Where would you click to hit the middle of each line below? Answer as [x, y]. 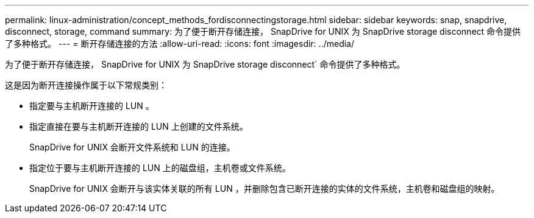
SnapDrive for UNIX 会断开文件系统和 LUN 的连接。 [132, 147]
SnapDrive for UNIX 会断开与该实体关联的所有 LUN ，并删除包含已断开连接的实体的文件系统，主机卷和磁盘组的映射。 [265, 188]
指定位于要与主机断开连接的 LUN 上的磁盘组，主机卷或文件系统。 [160, 168]
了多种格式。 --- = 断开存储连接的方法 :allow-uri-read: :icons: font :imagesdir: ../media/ [180, 44]
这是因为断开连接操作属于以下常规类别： [86, 85]
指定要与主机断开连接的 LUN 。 [92, 106]
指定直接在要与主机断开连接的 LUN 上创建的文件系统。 [139, 126]
